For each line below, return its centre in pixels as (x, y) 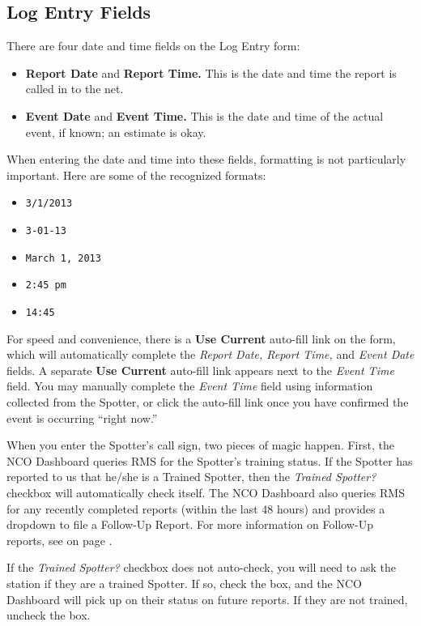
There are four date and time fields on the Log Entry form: (153, 46)
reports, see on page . (60, 540)
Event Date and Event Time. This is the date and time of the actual (204, 115)
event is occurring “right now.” (82, 417)
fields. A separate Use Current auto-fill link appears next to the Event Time (200, 370)
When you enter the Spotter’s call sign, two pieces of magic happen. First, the (200, 445)
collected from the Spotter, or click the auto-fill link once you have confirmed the (208, 402)
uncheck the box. (49, 615)
